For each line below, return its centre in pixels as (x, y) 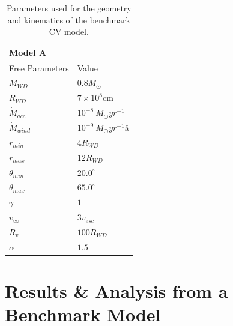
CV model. (69, 32)
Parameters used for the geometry (69, 8)
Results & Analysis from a (116, 291)
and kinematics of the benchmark (69, 20)
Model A (28, 52)
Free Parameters (39, 68)
